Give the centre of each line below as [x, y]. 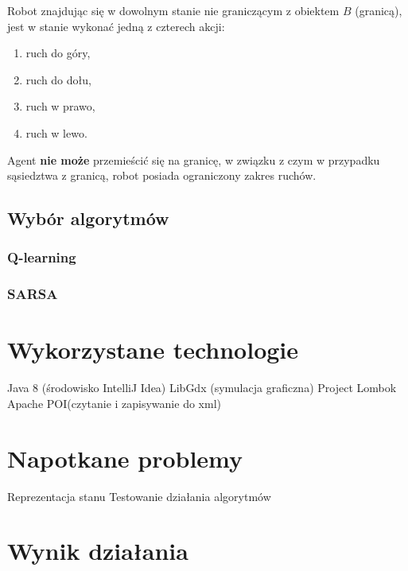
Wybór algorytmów [88, 218]
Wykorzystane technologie [153, 350]
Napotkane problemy [125, 458]
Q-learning [42, 257]
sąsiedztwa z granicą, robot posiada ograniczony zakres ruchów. [162, 175]
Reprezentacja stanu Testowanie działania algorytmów [139, 496]
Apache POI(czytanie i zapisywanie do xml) [114, 403]
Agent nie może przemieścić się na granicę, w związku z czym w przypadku [194, 159]
